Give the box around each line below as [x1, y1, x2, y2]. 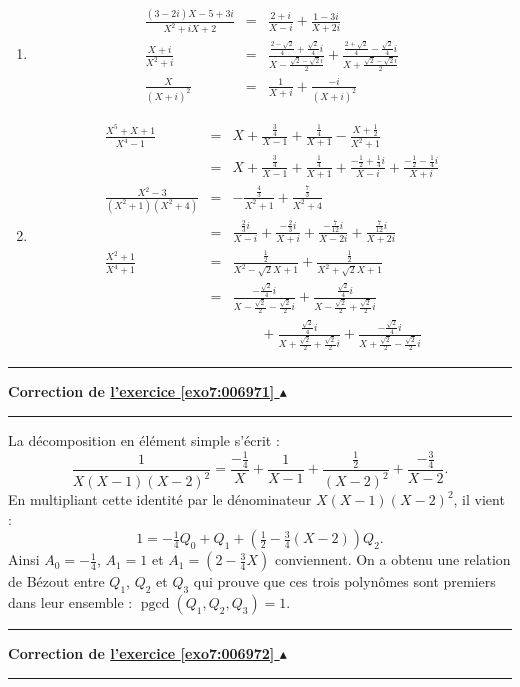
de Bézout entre [8, 571, 105, 592]
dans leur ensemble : [8, 592, 133, 613]
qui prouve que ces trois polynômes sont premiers [193, 571, 496, 592]
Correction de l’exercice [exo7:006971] [8, 381, 275, 402]
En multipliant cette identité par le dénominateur [8, 489, 312, 510]
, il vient [453, 489, 505, 510]
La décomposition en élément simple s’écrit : [8, 429, 280, 450]
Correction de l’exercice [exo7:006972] [8, 643, 275, 664]
